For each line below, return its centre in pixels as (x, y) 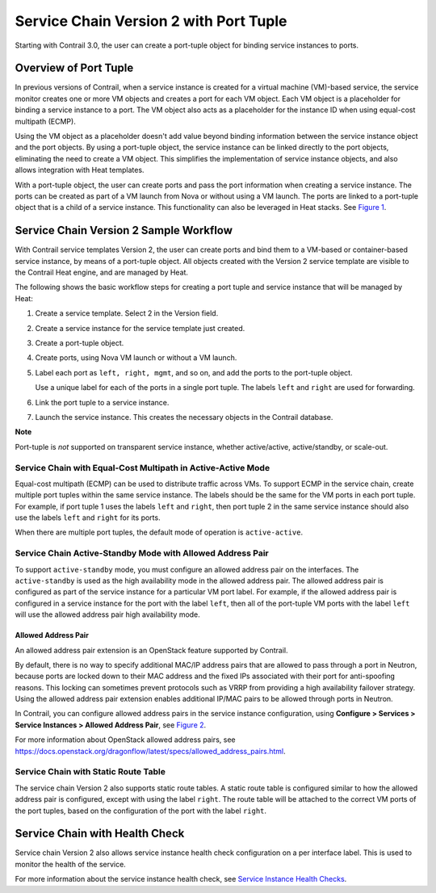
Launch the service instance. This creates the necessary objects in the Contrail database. (184, 417)
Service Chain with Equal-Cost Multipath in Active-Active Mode (143, 467)
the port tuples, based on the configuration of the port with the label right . (140, 811)
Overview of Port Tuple (74, 68)
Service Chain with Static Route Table (90, 772)
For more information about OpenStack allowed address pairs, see (125, 740)
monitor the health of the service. (71, 864)
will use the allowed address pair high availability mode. (108, 614)
